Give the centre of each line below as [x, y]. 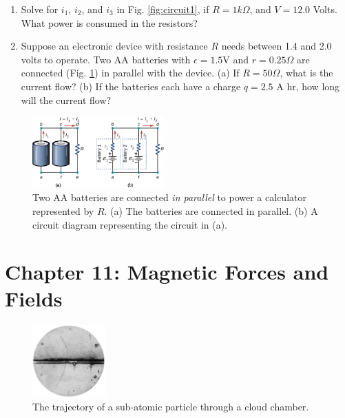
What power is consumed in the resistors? [109, 22]
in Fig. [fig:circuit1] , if [163, 9]
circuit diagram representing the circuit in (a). [130, 224]
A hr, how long [308, 86]
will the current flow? [66, 100]
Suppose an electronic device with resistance [114, 46]
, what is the [306, 73]
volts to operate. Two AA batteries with [106, 59]
